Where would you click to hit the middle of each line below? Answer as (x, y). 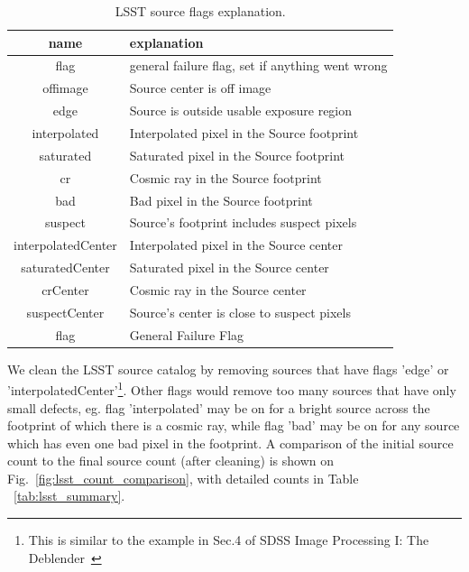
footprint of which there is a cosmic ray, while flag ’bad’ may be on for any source (234, 425)
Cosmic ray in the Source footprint (225, 177)
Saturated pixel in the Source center (229, 268)
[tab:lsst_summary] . (69, 496)
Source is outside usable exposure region (241, 111)
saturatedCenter (65, 268)
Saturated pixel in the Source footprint (237, 155)
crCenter (65, 289)
